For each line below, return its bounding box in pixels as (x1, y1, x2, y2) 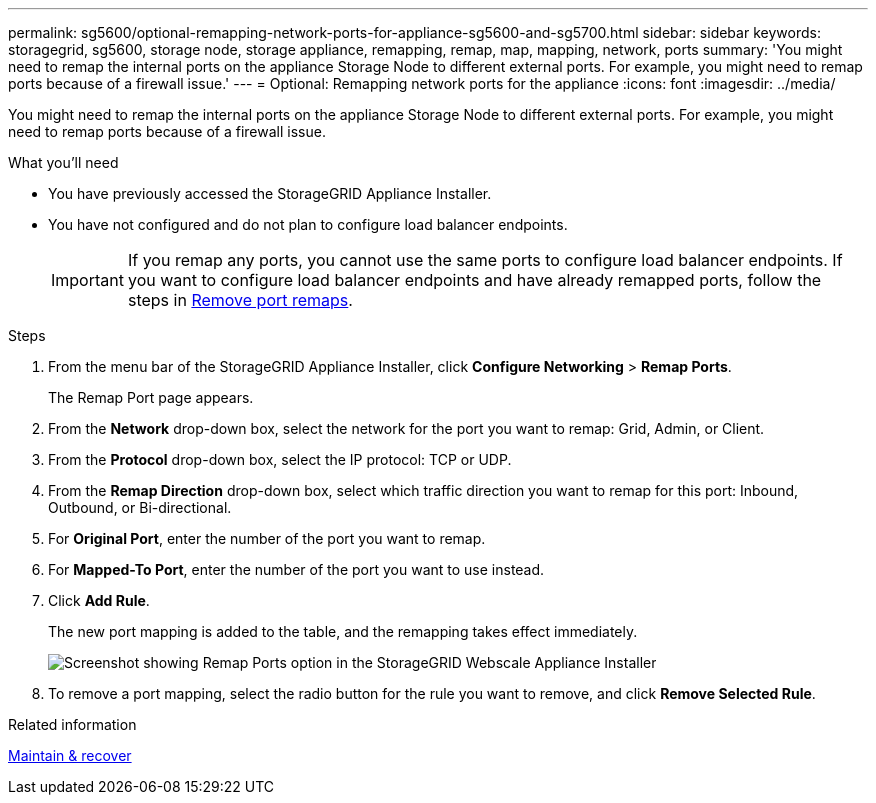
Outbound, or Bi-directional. (48, 499, 232, 516)
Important (51, 270, 124, 290)
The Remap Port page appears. (48, 389, 254, 406)
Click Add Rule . (48, 592, 150, 609)
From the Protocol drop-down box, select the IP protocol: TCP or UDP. (48, 451, 512, 468)
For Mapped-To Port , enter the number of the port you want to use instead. (48, 561, 545, 578)
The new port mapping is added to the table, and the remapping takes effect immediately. (48, 623, 638, 640)
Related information (8, 716, 137, 733)
